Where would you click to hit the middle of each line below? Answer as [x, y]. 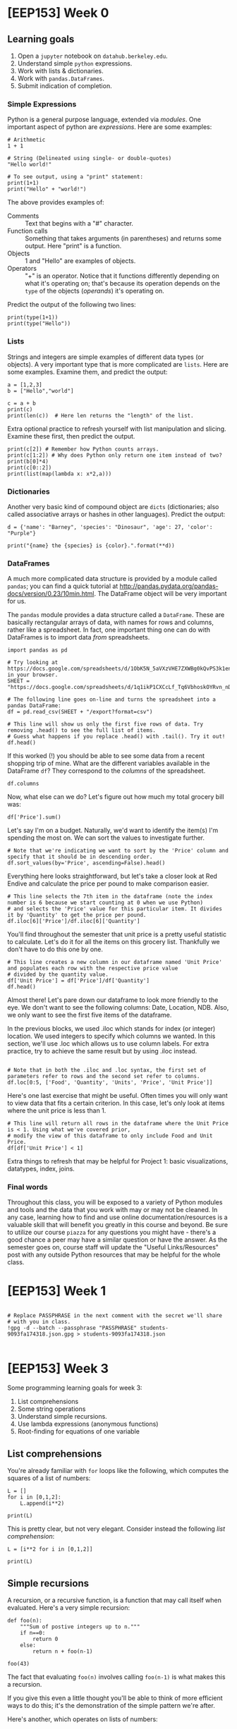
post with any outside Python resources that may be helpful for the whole [114, 1255]
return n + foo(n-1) [63, 1651]
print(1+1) [23, 183]
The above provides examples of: [56, 202]
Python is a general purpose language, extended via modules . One [104, 120]
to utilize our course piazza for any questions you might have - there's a [112, 1233]
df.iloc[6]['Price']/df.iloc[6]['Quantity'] [74, 922]
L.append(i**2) [42, 1503]
